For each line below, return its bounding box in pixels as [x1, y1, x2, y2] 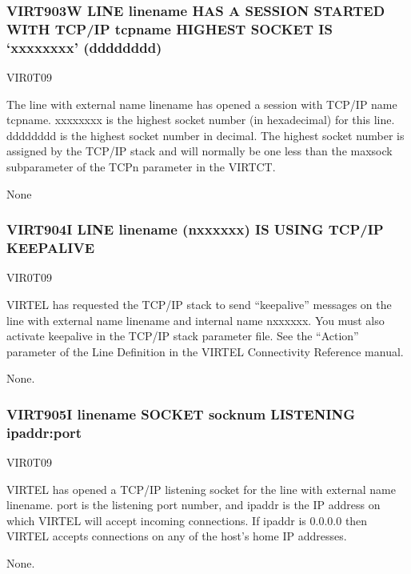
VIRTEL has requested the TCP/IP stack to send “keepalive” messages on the [6, 295, 392, 312]
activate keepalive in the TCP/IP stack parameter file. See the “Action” [6, 327, 359, 344]
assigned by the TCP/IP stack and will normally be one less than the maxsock [6, 142, 393, 159]
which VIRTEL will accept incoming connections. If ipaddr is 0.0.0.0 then [6, 512, 368, 528]
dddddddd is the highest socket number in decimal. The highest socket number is [6, 126, 405, 143]
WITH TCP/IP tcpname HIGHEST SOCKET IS [6, 18, 333, 38]
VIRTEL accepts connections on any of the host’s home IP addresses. [6, 528, 347, 544]
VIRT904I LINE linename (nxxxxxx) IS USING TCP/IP [6, 219, 384, 239]
